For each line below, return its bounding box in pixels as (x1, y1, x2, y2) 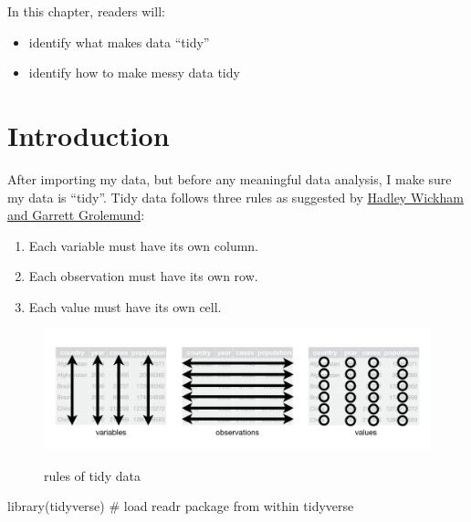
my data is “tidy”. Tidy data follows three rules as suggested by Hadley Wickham (7, 187, 464, 206)
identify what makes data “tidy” (28, 32, 210, 51)
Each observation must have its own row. (28, 266, 258, 286)
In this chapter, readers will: (7, 2, 165, 20)
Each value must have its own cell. (28, 297, 222, 316)
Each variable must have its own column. (28, 235, 258, 255)
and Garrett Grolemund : (7, 205, 145, 224)
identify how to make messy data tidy (28, 63, 240, 82)
